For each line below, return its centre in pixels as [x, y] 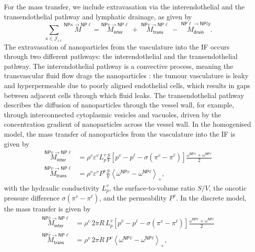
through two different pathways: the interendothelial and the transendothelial [121, 56]
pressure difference [32, 197]
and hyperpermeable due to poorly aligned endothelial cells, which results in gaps [127, 85]
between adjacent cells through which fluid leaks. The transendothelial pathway [124, 95]
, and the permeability [133, 197]
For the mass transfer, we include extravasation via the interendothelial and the [124, 6]
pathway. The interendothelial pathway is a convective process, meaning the [119, 66]
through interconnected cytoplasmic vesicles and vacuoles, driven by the [113, 114]
